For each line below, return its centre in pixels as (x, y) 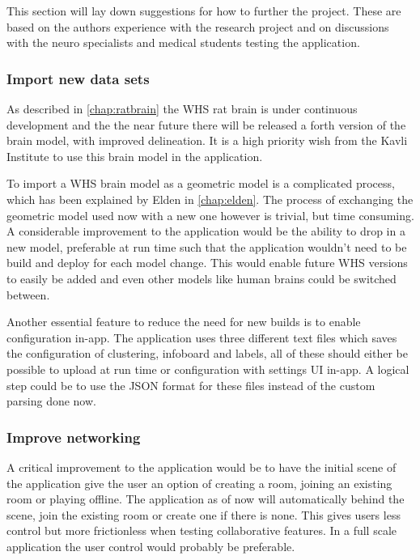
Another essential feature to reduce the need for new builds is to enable (184, 322)
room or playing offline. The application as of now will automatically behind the (206, 499)
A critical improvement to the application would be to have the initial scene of (202, 467)
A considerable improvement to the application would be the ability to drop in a (206, 231)
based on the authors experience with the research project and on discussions (198, 26)
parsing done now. (51, 401)
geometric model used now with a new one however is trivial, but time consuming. (210, 215)
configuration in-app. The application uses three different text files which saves (202, 337)
